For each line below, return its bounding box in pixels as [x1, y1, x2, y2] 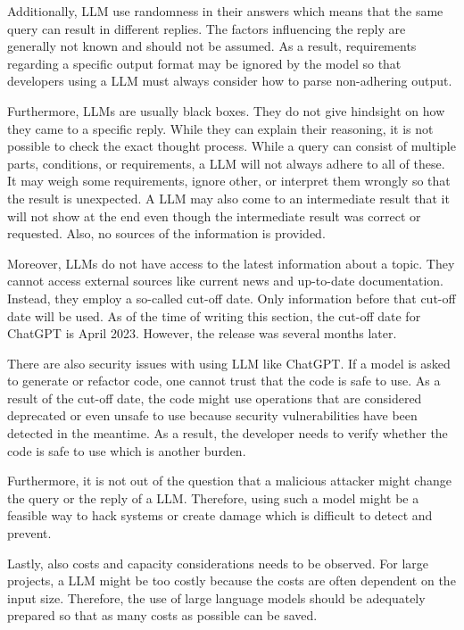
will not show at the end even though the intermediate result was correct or [7, 206, 421, 225]
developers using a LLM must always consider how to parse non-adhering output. [7, 71, 452, 90]
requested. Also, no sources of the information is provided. [7, 224, 326, 243]
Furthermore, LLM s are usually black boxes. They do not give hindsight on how [7, 101, 445, 120]
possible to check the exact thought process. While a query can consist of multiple [7, 137, 456, 155]
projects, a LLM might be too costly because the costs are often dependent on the [7, 571, 456, 590]
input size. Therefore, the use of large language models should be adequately [7, 588, 426, 607]
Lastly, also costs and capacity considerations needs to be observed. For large [7, 553, 429, 572]
